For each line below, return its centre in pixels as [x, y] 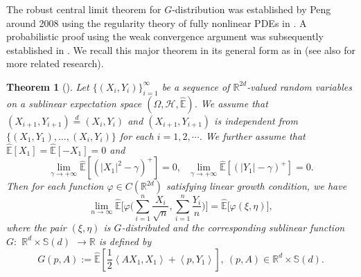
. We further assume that [252, 135]
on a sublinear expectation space [74, 103]
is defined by [125, 241]
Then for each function [55, 186]
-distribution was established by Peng [252, 9]
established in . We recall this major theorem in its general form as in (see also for [181, 50]
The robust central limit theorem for [84, 9]
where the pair [36, 227]
